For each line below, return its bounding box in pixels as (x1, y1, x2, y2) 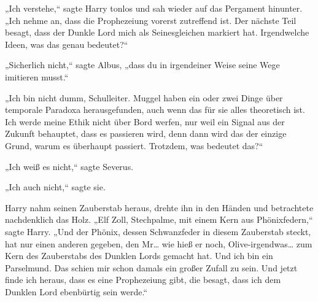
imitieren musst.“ (5, 70, 69, 83)
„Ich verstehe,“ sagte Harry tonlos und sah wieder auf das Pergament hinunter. (5, 2, 303, 14)
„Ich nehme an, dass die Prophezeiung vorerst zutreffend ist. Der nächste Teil (5, 14, 297, 26)
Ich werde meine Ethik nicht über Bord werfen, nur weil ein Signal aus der (5, 115, 285, 128)
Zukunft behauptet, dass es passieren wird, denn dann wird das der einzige (5, 127, 287, 140)
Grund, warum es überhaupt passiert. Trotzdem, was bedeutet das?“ (5, 139, 263, 152)
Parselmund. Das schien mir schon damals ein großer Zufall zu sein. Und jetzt (5, 261, 298, 274)
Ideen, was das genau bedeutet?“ (5, 37, 128, 50)
